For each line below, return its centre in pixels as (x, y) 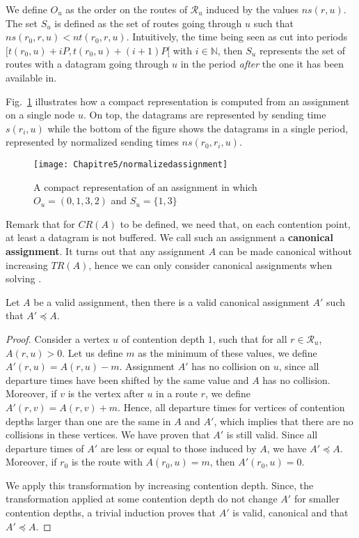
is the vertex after (106, 393)
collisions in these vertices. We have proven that (108, 435)
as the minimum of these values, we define (228, 352)
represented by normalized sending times (92, 142)
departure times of (45, 448)
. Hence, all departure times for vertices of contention (231, 407)
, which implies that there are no (284, 421)
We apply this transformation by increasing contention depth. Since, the (160, 485)
